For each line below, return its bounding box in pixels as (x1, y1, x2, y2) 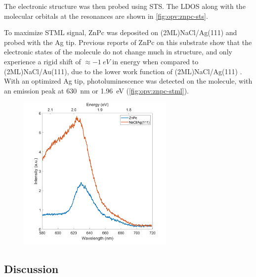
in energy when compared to (112, 56, 199, 66)
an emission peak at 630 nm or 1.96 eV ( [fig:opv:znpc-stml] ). (4, 85, 189, 95)
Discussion (4, 261, 59, 276)
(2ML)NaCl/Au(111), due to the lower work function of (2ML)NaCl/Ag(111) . (4, 66, 242, 76)
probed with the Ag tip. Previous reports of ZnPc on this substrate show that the (4, 37, 252, 47)
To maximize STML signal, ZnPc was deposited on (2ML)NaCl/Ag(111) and (4, 27, 237, 38)
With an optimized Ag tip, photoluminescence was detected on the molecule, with (4, 76, 253, 86)
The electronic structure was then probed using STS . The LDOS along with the (4, 1, 246, 11)
